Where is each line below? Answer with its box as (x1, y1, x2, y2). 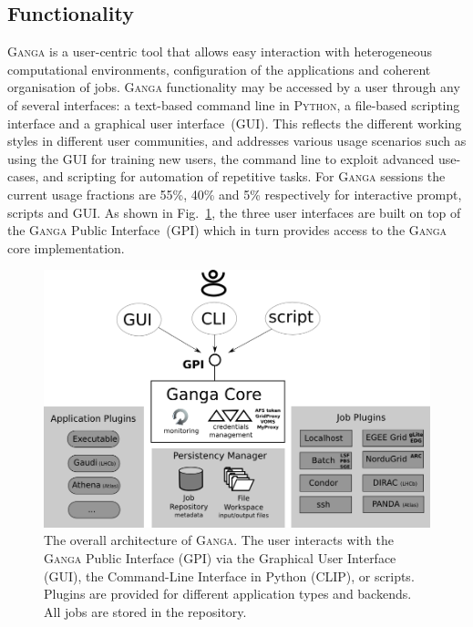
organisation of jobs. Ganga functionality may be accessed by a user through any (7, 77, 460, 97)
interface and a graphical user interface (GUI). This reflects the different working (7, 113, 462, 132)
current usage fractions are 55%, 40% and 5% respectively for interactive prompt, (7, 184, 462, 203)
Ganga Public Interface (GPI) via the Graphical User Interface (44, 549, 396, 568)
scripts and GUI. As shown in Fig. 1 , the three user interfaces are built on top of (7, 202, 461, 221)
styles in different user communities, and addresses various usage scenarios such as (7, 131, 467, 150)
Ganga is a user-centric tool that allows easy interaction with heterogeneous (7, 42, 433, 61)
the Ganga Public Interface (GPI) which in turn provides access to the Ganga (7, 221, 447, 240)
